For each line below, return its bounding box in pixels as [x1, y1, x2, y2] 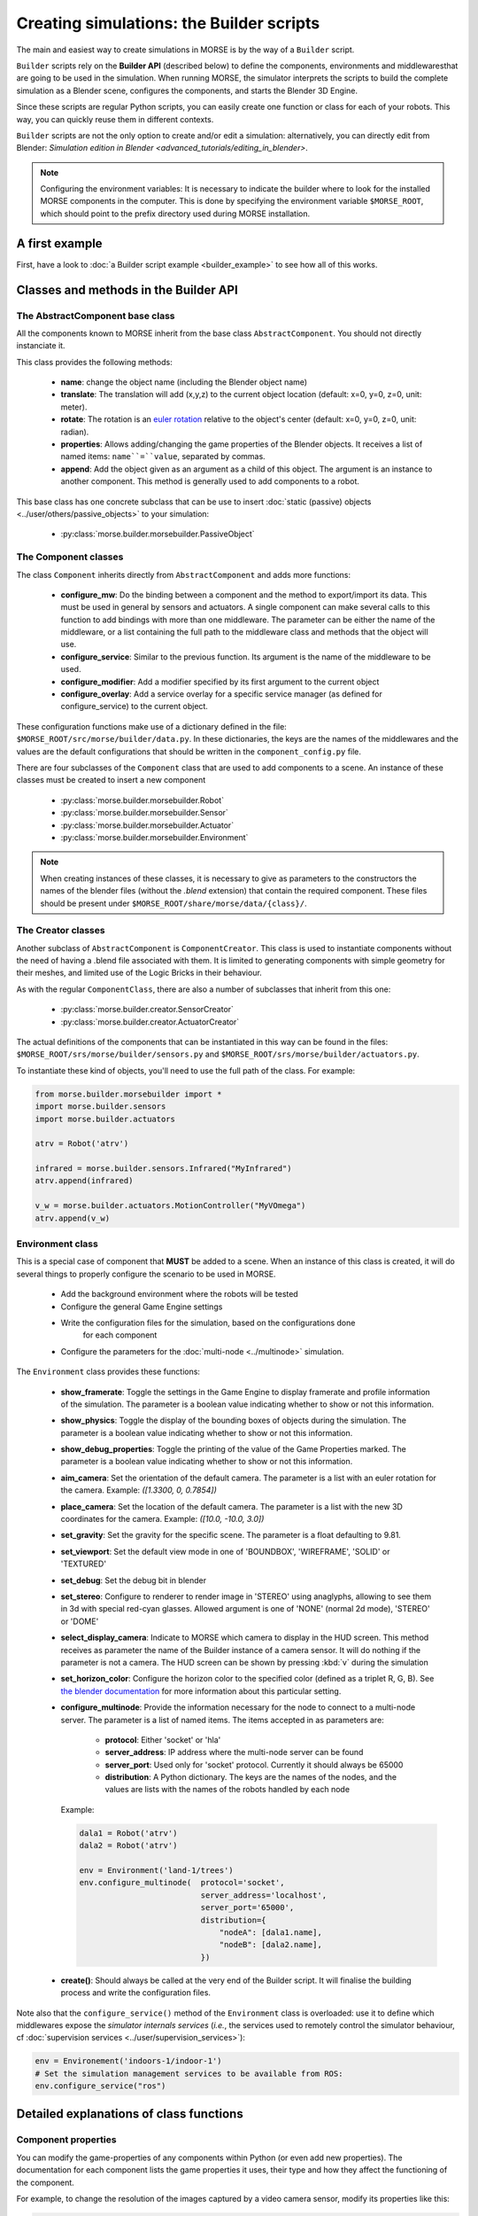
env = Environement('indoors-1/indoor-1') [35, 2056, 222, 2066]
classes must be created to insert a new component [16, 775, 206, 785]
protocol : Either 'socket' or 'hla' [104, 1734, 221, 1745]
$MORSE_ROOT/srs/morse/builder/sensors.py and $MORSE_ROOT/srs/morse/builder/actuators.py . [16, 1049, 420, 1059]
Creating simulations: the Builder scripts [16, 13, 320, 33]
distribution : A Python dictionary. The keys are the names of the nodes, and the [104, 1772, 397, 1783]
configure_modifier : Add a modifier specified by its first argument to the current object [60, 676, 380, 687]
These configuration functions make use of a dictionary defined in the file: [16, 721, 287, 731]
